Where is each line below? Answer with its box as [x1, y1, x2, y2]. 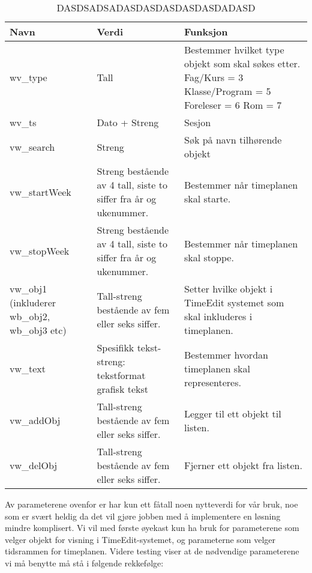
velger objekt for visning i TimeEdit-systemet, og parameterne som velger [5, 533, 275, 545]
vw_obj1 [10, 282, 47, 296]
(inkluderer [10, 296, 56, 309]
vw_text [10, 361, 46, 375]
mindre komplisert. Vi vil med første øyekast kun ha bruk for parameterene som [5, 521, 299, 534]
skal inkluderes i [184, 309, 253, 323]
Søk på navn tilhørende [184, 133, 282, 147]
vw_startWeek [10, 184, 71, 199]
